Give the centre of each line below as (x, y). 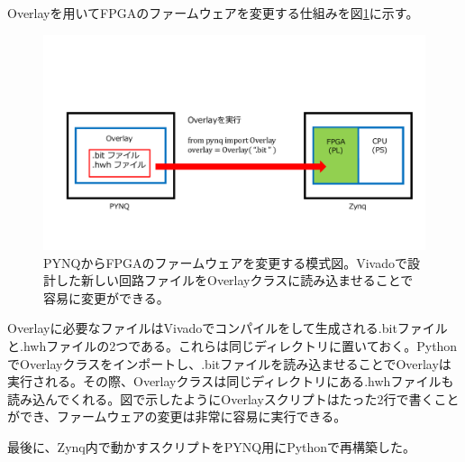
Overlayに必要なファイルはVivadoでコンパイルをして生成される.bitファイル (228, 328)
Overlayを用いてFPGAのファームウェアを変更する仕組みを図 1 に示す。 (213, 13)
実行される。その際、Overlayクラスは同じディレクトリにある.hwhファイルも (231, 381)
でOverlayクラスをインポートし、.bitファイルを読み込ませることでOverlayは (229, 363)
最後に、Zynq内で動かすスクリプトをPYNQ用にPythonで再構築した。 (212, 447)
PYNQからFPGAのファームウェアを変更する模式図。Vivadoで (225, 262)
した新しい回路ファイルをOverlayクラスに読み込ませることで (234, 280)
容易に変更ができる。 (106, 297)
